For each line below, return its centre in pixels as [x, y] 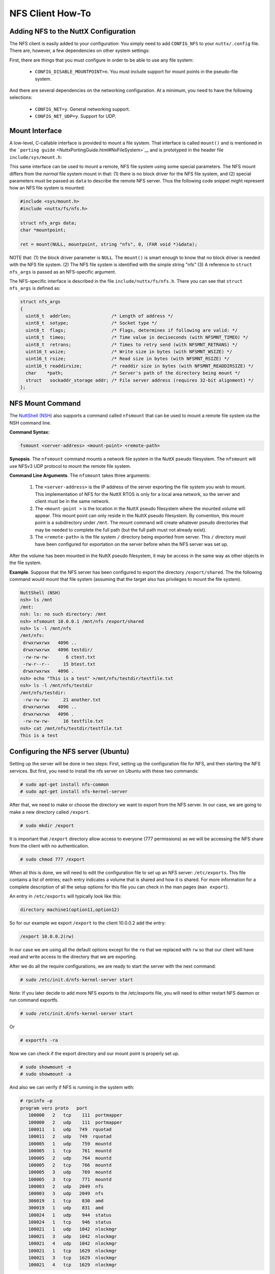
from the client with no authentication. [49, 845]
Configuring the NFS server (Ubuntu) [69, 752]
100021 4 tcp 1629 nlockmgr [73, 1265]
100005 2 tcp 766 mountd [70, 1165]
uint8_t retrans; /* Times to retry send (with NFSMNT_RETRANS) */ [132, 344]
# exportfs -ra [39, 1040]
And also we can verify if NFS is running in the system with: [72, 1087]
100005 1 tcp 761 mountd [70, 1151]
